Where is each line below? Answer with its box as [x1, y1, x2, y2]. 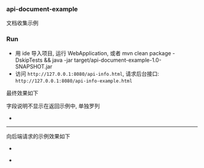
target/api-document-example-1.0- [73, 56, 162, 64]
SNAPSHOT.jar [15, 62, 53, 70]
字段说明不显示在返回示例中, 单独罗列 [6, 102, 100, 109]
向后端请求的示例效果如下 [6, 132, 70, 139]
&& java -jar [44, 56, 73, 64]
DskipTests [15, 56, 43, 64]
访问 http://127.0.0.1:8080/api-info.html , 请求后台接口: [15, 70, 160, 77]
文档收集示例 [6, 19, 38, 27]
